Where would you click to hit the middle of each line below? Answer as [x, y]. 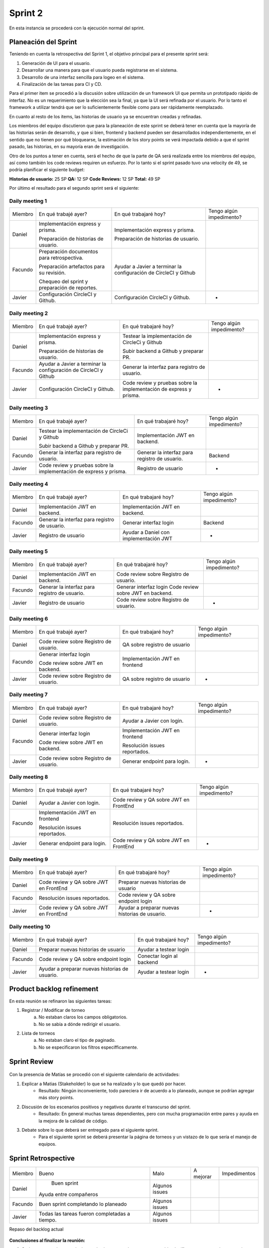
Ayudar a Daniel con [146, 533]
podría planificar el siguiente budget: [47, 170]
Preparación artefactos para [72, 267]
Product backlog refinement [54, 989]
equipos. [48, 1144]
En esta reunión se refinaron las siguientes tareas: [61, 1001]
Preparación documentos [68, 252]
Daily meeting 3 [29, 408]
